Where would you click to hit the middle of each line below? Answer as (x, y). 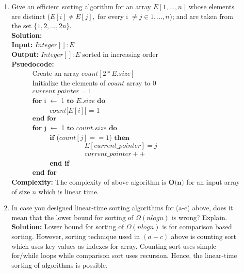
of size (21, 191)
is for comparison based (197, 227)
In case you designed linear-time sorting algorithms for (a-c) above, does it (122, 208)
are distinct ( (31, 16)
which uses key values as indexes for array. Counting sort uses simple (114, 246)
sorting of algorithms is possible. (59, 264)
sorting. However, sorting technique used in (76, 236)
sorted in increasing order (120, 54)
